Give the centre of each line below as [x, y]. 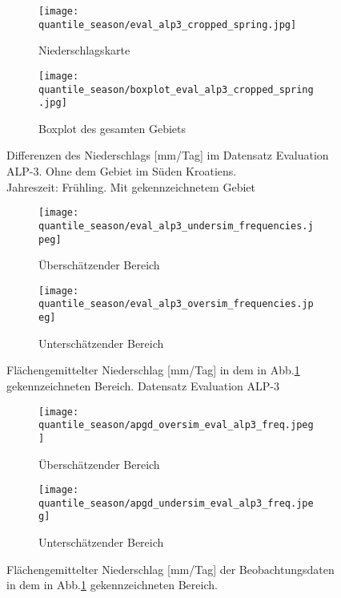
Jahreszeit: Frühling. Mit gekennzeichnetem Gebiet [131, 186]
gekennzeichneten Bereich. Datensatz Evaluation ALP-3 [143, 385]
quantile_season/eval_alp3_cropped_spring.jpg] [168, 24]
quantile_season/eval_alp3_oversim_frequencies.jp [176, 304]
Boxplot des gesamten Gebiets [112, 128]
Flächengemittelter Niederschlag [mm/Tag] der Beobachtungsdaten [170, 569]
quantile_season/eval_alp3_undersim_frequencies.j [176, 226]
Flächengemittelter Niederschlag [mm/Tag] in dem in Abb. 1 [153, 370]
